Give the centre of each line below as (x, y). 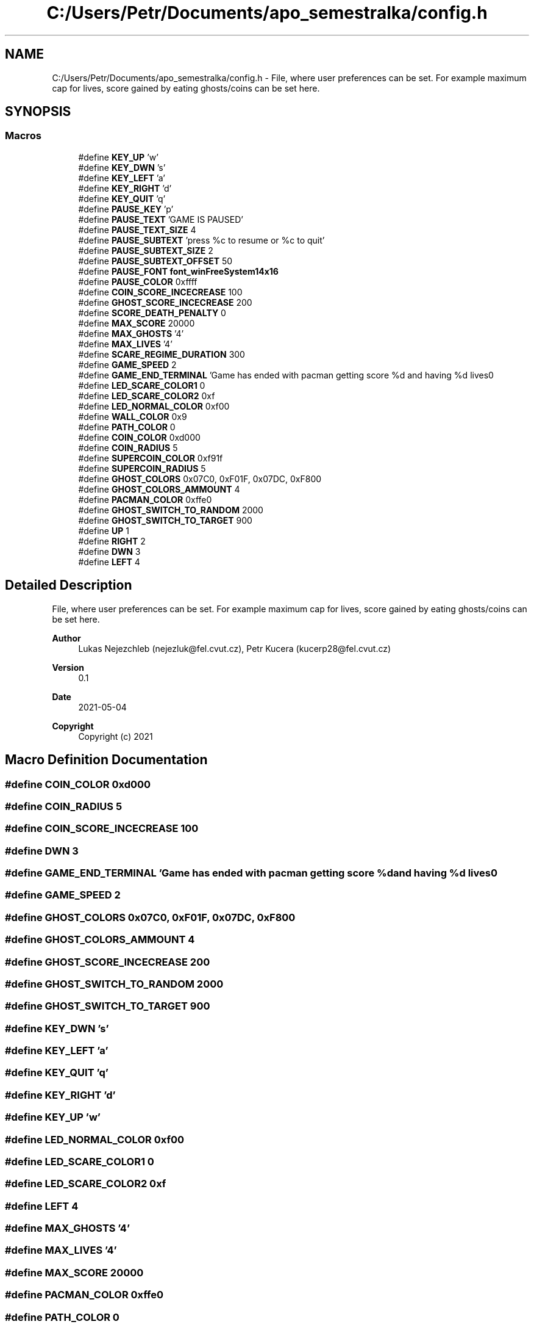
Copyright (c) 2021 (116, 736)
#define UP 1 (104, 530)
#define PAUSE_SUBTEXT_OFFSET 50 (155, 261)
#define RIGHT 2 (112, 541)
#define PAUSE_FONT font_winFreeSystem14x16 (178, 271)
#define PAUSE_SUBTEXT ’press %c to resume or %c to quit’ (201, 240)
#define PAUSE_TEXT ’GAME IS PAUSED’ (161, 219)
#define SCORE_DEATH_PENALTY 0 (152, 313)
